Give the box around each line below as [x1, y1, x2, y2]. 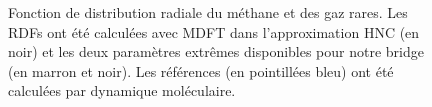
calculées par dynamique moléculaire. [8, 80, 236, 101]
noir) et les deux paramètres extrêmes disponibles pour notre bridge [8, 41, 424, 62]
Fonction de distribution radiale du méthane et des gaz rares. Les [8, 2, 408, 22]
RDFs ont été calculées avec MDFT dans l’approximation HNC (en [8, 21, 420, 42]
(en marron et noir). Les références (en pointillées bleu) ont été [8, 60, 394, 81]
